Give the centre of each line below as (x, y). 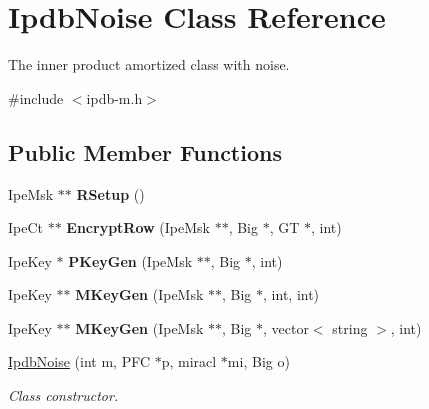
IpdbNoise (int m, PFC (79, 361)
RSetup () (110, 193)
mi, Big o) (258, 361)
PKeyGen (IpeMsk (130, 260)
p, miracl (189, 361)
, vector (286, 327)
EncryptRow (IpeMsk (138, 227)
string (350, 327)
